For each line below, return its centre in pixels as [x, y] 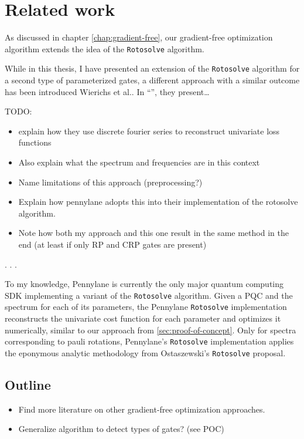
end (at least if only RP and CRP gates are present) [112, 244]
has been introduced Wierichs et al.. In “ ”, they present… [107, 91]
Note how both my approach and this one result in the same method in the [153, 233]
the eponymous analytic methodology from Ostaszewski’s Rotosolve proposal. [145, 352]
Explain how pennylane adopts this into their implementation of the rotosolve [158, 202]
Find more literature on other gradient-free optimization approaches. [142, 409]
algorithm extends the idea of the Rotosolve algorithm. [105, 48]
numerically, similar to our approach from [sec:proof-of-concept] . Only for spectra [151, 330]
